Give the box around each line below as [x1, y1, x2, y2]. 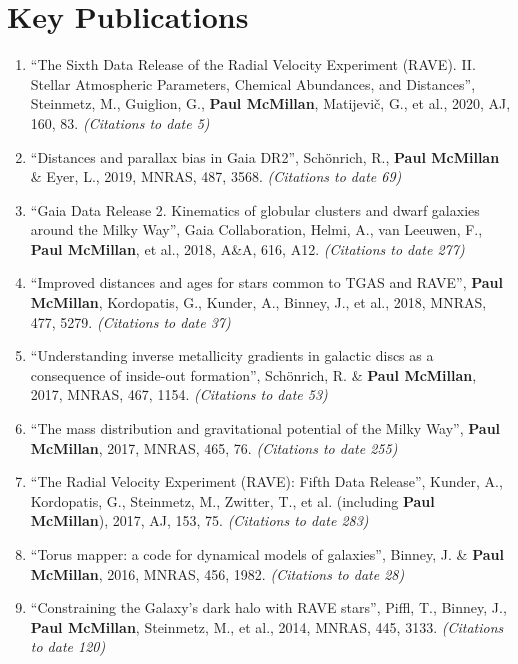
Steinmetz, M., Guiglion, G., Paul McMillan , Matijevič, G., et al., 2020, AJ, [30, 93, 511, 114]
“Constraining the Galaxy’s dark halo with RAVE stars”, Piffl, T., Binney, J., [30, 597, 507, 618]
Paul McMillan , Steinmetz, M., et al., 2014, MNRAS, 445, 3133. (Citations [30, 616, 504, 637]
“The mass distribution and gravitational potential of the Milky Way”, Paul [30, 418, 501, 439]
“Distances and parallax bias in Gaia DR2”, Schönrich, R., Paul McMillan [30, 146, 500, 167]
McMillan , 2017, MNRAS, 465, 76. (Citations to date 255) [30, 437, 398, 458]
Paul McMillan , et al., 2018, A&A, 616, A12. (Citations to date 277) [30, 238, 465, 259]
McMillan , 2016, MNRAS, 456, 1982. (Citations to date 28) [30, 563, 405, 584]
